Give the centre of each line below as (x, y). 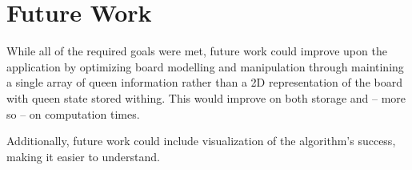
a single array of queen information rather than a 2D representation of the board (204, 82)
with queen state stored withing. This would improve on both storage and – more (206, 97)
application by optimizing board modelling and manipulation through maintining (205, 66)
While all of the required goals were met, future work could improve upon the (197, 51)
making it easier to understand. (83, 156)
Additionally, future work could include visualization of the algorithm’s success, (201, 141)
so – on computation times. (73, 113)
